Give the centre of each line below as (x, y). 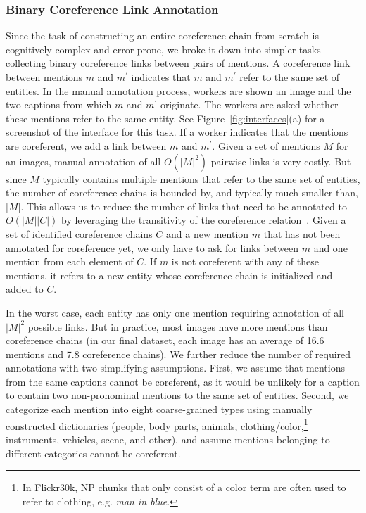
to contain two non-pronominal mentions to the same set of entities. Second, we (177, 395)
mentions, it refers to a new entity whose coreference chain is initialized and (169, 275)
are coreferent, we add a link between (86, 145)
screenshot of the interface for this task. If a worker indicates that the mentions (177, 132)
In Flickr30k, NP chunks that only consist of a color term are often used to (184, 487)
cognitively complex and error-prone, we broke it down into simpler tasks (163, 49)
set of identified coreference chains (79, 233)
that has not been (302, 233)
